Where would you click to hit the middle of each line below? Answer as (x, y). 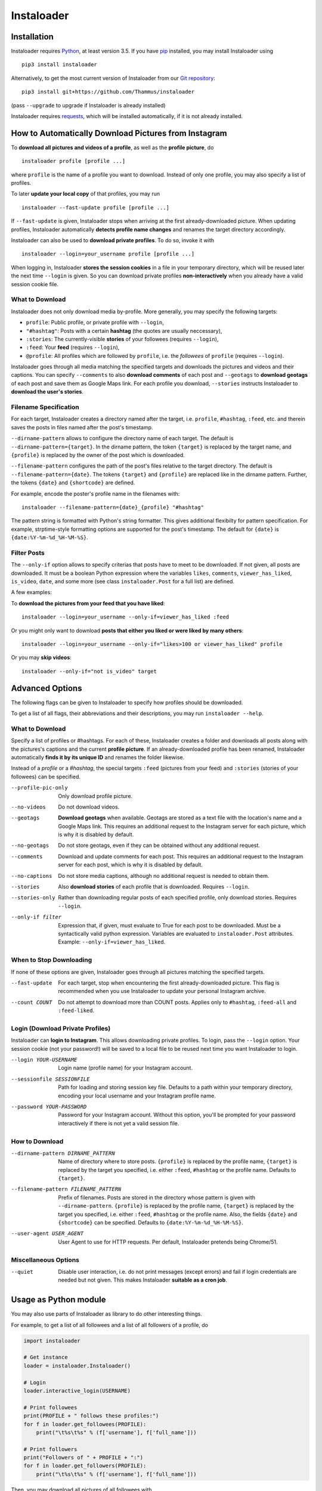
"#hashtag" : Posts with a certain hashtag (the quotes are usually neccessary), (124, 330)
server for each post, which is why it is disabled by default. (130, 865)
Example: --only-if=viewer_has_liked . (112, 942)
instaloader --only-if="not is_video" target (89, 671)
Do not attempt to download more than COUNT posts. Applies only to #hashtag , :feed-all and (177, 1002)
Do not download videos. (89, 807)
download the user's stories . (47, 392)
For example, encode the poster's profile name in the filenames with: (95, 494)
